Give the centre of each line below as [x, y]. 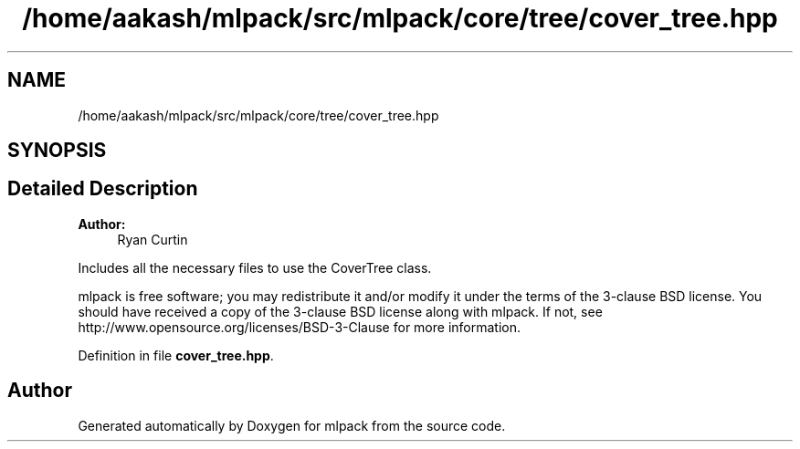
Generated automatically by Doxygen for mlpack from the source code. [292, 425]
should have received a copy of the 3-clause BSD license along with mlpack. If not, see [340, 311]
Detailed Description [103, 189]
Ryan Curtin [153, 239]
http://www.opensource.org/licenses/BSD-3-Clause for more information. [299, 327]
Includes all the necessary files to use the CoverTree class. [255, 267]
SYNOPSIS [57, 151]
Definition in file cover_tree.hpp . [176, 355]
